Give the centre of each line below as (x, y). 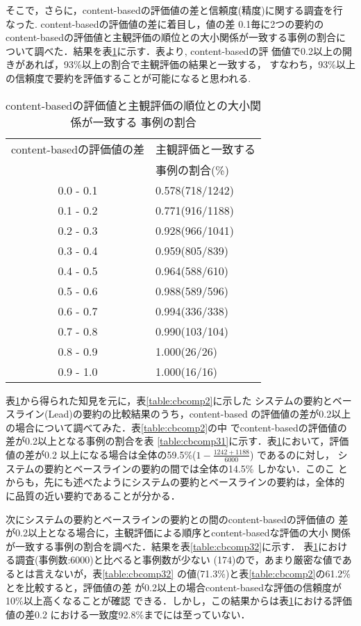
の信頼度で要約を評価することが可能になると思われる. (128, 77)
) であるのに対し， (292, 454)
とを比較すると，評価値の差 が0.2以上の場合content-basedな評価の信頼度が (174, 587)
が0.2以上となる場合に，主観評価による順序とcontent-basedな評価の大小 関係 (178, 533)
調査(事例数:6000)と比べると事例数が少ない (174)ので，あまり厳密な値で (178, 560)
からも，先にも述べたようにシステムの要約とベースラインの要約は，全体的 (175, 482)
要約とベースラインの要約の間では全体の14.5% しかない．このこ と (196, 468)
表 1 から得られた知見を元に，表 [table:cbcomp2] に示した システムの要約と (169, 400)
